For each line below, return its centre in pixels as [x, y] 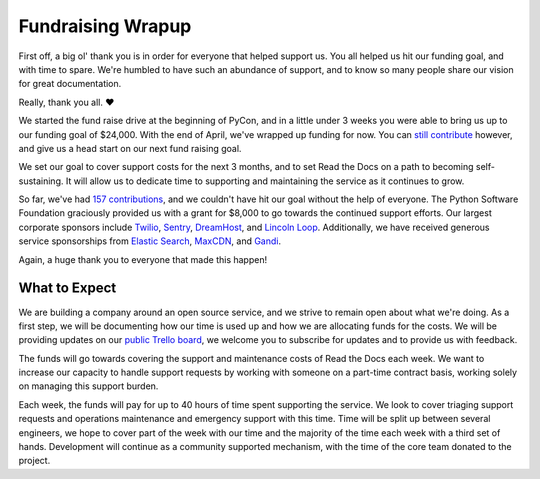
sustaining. [41, 181]
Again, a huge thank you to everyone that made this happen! [143, 259]
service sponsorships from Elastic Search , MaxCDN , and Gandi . [150, 241]
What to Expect [67, 288]
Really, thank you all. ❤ [66, 102]
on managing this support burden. [88, 386]
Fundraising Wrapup [105, 26]
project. [34, 461]
